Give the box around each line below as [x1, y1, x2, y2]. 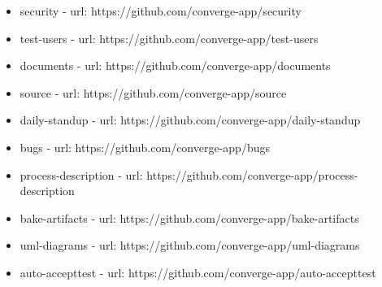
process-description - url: [20, 166, 143, 183]
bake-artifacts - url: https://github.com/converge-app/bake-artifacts [20, 209, 359, 226]
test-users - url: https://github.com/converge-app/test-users [20, 29, 319, 46]
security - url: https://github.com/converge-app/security [20, 2, 302, 19]
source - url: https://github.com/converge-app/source [20, 84, 287, 101]
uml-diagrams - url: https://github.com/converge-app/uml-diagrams [20, 237, 360, 254]
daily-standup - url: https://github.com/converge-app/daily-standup [20, 111, 361, 128]
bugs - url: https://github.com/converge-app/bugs [20, 138, 270, 155]
